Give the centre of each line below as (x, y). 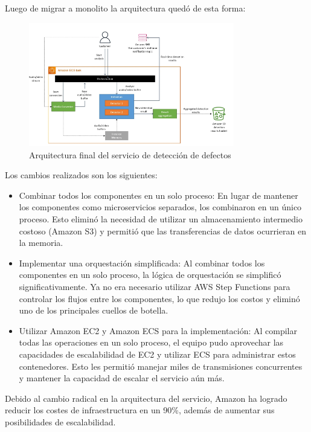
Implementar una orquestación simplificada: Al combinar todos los (142, 263)
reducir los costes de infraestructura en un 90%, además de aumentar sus (140, 410)
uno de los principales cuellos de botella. (94, 310)
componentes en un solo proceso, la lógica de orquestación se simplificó (150, 275)
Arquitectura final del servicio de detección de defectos (130, 154)
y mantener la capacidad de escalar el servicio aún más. (122, 378)
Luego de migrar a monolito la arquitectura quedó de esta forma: (125, 8)
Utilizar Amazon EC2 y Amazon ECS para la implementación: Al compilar (158, 330)
